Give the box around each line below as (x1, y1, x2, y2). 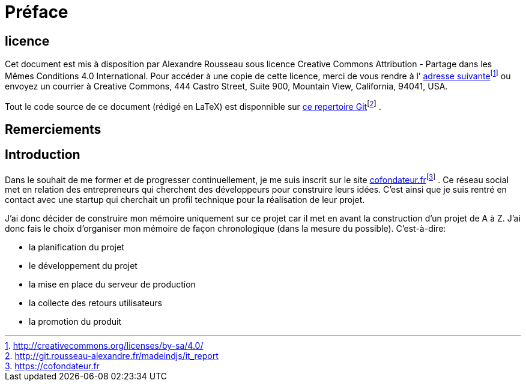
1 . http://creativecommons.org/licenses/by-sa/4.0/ (5, 340, 204, 351)
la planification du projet (29, 242, 124, 253)
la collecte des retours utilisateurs (29, 298, 162, 309)
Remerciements (5, 121, 101, 137)
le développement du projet (29, 261, 138, 271)
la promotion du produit (29, 316, 122, 327)
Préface (5, 2, 68, 22)
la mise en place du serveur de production (29, 279, 196, 290)
